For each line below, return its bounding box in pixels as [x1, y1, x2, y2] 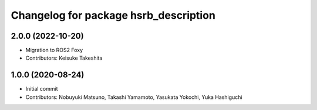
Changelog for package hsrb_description [11, 9, 215, 22]
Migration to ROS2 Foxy [25, 47, 83, 54]
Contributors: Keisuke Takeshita [25, 54, 103, 61]
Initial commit [25, 85, 58, 92]
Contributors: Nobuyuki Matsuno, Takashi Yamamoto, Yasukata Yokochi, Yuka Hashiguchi [25, 94, 242, 101]
